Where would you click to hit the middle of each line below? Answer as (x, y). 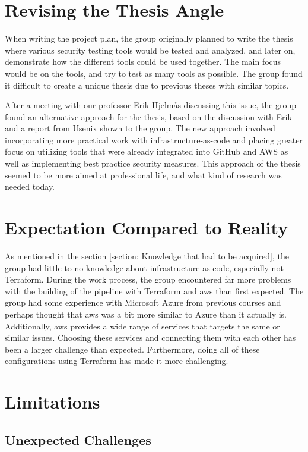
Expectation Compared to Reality (147, 227)
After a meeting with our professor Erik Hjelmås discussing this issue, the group (151, 105)
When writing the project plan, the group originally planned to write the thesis (149, 38)
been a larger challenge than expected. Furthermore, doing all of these (132, 349)
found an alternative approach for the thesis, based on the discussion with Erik (148, 116)
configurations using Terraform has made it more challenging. (117, 361)
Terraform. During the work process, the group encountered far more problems (148, 279)
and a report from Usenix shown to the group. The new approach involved (140, 128)
